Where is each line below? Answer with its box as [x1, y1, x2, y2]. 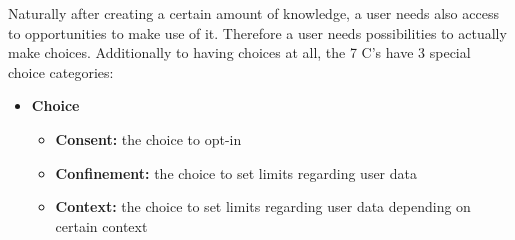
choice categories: [8, 61, 114, 82]
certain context [55, 215, 148, 236]
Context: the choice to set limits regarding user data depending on [55, 196, 471, 217]
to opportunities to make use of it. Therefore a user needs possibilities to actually [8, 22, 507, 43]
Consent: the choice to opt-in [55, 128, 242, 149]
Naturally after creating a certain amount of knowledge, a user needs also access [8, 3, 499, 23]
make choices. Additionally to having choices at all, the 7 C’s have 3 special [8, 42, 471, 63]
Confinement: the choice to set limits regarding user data [55, 162, 417, 183]
